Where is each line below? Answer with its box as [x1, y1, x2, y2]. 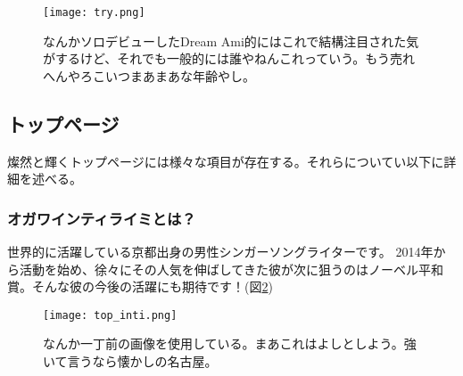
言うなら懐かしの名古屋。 [67, 352, 218, 371]
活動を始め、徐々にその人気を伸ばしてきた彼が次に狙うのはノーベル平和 [19, 259, 443, 278]
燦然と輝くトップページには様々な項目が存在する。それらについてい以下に [7, 151, 444, 170]
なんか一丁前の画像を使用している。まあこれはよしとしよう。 [43, 334, 404, 353]
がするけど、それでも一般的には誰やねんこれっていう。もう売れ [43, 49, 415, 68]
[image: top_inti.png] [43, 308, 178, 322]
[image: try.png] [43, 6, 145, 19]
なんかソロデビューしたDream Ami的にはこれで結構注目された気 [43, 31, 419, 50]
